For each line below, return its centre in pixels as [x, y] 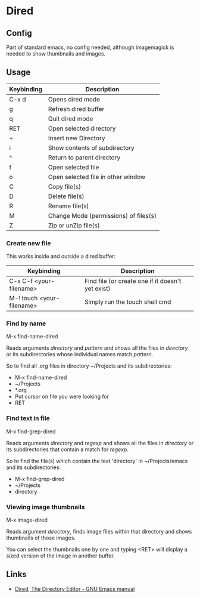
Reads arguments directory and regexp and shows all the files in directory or [100, 443]
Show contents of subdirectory [91, 147]
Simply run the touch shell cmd [128, 302]
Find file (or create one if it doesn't [133, 281]
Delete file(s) [66, 196]
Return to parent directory [84, 158]
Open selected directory [82, 128]
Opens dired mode [74, 99]
